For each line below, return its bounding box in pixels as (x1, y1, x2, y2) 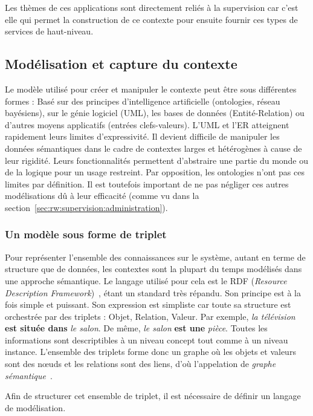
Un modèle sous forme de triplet (5, 227, 167, 242)
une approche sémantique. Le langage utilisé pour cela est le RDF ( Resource (5, 274, 287, 287)
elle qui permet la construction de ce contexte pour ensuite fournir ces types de (5, 13, 298, 25)
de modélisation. (5, 401, 66, 414)
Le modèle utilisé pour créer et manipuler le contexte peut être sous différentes (5, 82, 297, 95)
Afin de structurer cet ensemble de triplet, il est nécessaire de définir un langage (5, 389, 301, 402)
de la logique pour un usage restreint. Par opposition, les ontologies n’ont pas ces (5, 166, 305, 178)
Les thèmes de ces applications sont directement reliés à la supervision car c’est (5, 1, 298, 13)
